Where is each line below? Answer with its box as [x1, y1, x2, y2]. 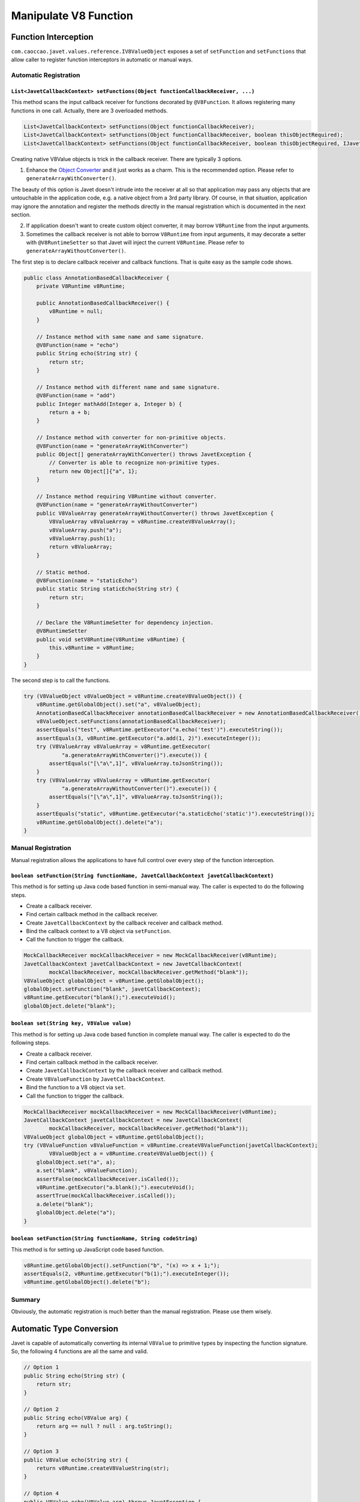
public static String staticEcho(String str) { [36, 586, 179, 592]
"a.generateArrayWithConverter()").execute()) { [61, 752, 208, 758]
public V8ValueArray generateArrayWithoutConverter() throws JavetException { [36, 509, 274, 517]
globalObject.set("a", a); [36, 1158, 116, 1166]
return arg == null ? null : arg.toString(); [36, 1423, 173, 1430]
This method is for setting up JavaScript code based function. [11, 1245, 164, 1253]
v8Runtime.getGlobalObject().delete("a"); [36, 819, 163, 825]
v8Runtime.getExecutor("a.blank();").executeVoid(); [36, 1184, 195, 1191]
